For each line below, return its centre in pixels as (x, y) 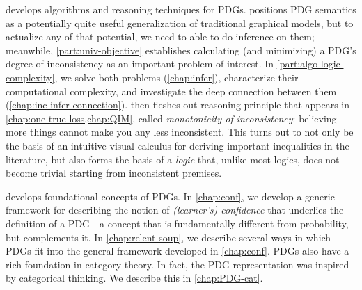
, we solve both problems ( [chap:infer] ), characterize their (176, 77)
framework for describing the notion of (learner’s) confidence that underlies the (175, 210)
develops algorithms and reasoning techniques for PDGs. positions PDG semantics (181, 9)
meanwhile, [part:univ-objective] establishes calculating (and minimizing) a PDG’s (181, 50)
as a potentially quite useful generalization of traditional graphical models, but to (180, 23)
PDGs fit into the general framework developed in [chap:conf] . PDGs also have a (178, 251)
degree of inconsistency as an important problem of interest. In (140, 64)
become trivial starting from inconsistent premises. (114, 173)
